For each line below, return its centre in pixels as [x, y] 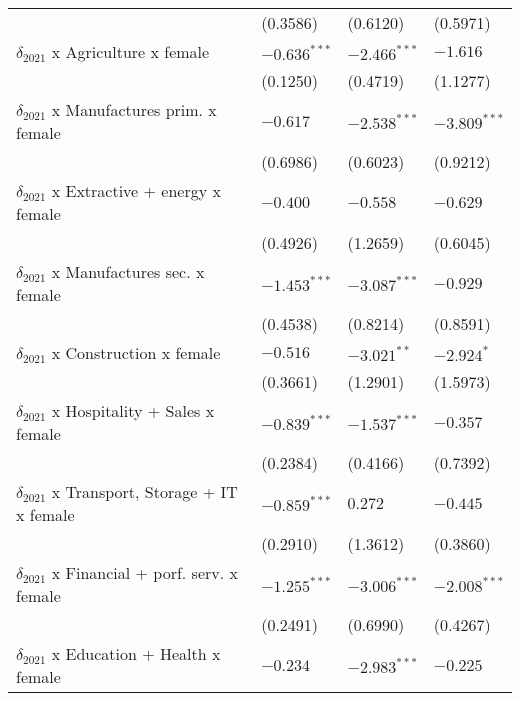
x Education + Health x [136, 653]
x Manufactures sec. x [128, 271]
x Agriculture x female [130, 51]
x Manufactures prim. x [134, 109]
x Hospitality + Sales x [133, 410]
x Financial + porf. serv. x [144, 572]
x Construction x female [136, 352]
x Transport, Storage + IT [144, 491]
